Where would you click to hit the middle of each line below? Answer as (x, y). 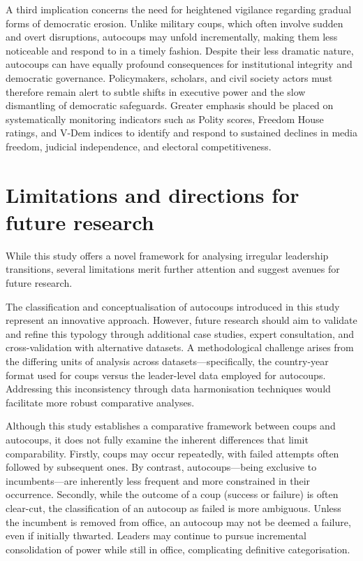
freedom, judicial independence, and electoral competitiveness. (139, 146)
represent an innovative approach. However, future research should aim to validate (181, 320)
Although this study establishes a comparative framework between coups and (171, 426)
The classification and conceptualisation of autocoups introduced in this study (173, 306)
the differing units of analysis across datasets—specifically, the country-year (167, 361)
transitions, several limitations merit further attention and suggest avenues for (173, 269)
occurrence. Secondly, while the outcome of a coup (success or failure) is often (172, 494)
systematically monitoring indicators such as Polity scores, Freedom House (165, 119)
